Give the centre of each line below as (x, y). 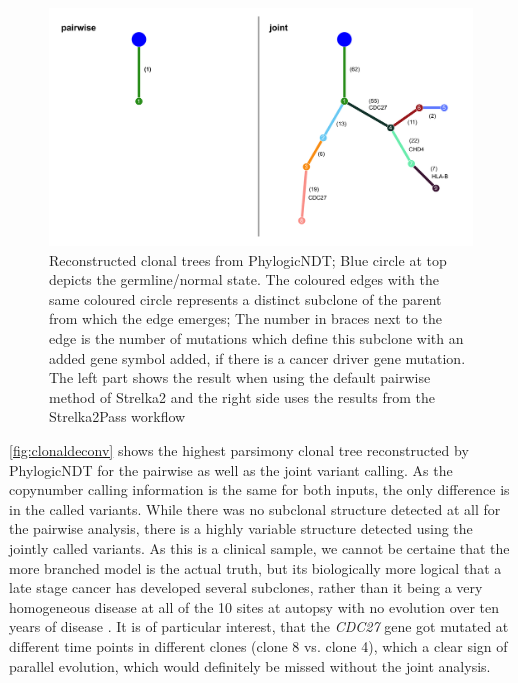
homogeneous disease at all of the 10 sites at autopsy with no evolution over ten (254, 606)
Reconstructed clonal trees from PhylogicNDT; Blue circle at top (248, 259)
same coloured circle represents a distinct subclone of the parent (245, 298)
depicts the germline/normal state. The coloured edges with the (244, 279)
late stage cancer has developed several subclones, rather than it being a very (246, 587)
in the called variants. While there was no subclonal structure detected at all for (255, 508)
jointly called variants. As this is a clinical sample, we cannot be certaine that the (259, 547)
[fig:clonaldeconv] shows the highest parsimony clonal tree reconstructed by (239, 450)
